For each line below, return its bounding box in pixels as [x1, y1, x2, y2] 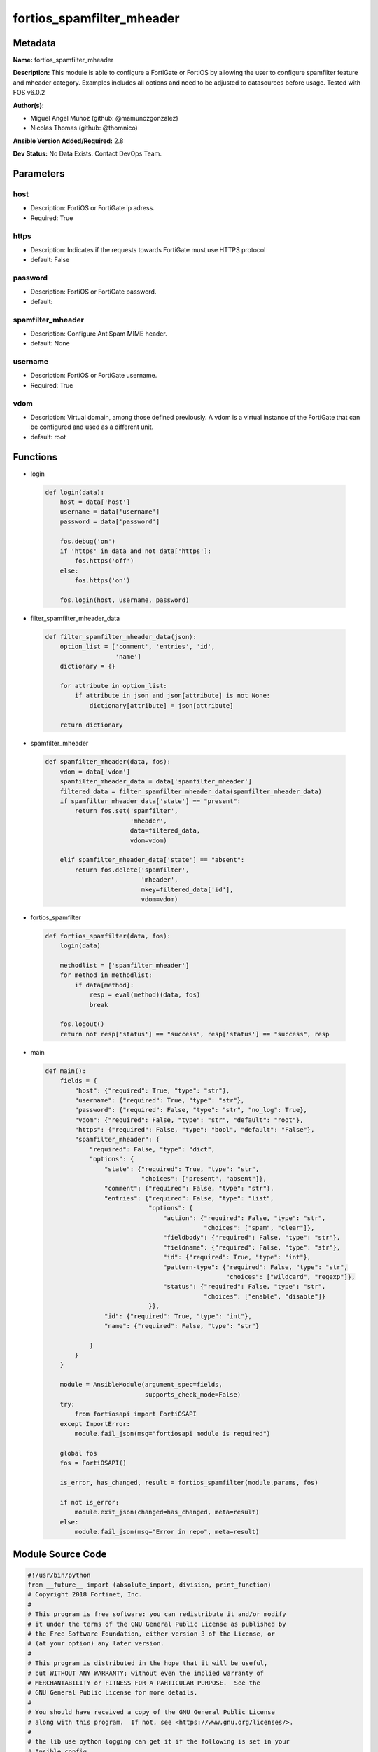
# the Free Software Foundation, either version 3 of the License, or [27, 1630, 276, 1638]
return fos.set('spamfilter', [74, 807, 178, 815]
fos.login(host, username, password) [59, 596, 190, 604]
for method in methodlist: [59, 971, 153, 979]
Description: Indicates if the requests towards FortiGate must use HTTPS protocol [30, 245, 266, 254]
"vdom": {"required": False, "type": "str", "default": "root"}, [74, 1116, 304, 1124]
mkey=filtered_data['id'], [141, 885, 234, 894]
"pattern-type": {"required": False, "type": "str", [163, 1263, 348, 1271]
